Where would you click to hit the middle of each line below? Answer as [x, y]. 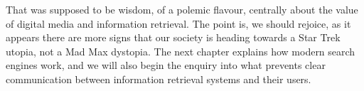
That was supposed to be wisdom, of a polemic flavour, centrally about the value [182, 9]
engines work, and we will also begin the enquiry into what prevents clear [166, 65]
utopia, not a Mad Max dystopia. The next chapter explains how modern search [181, 51]
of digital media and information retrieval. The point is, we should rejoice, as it [178, 23]
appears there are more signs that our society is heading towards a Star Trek [173, 37]
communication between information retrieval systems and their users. [159, 79]
